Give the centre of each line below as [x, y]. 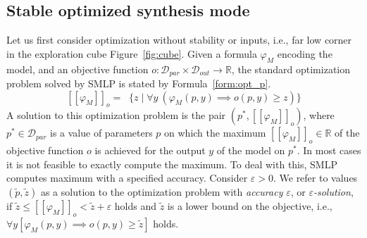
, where [319, 115]
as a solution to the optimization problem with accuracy [162, 192]
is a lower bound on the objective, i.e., [250, 206]
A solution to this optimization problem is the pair [116, 115]
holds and [136, 206]
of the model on [251, 150]
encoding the [305, 53]
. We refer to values [315, 178]
